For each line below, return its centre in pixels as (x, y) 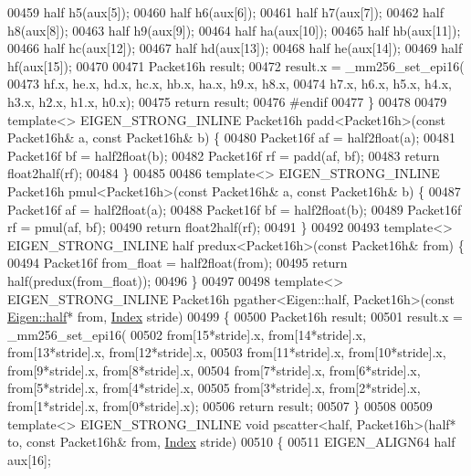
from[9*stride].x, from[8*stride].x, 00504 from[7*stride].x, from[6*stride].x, (214, 370)
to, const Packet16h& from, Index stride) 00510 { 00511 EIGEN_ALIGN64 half (231, 442)
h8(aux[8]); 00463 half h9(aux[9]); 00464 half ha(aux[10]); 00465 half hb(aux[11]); (234, 30)
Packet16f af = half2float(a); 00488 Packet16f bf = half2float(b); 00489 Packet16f (235, 209)
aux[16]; (29, 459)
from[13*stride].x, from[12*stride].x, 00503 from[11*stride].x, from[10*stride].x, (227, 352)
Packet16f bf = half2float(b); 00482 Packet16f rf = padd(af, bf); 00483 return (224, 155)
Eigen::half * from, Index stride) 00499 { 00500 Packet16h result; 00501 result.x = (235, 317)
